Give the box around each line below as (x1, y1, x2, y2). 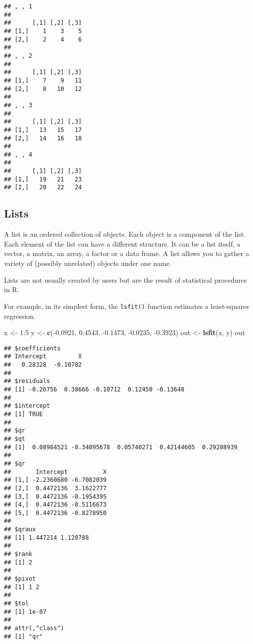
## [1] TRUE (4, 410, 43, 418)
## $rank (4, 551, 33, 558)
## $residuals (4, 378, 50, 385)
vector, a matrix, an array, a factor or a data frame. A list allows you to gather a (4, 248, 249, 258)
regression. (4, 310, 36, 321)
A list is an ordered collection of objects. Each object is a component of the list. (4, 229, 246, 239)
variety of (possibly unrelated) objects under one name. (4, 258, 171, 268)
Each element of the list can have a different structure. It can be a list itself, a (4, 238, 241, 249)
